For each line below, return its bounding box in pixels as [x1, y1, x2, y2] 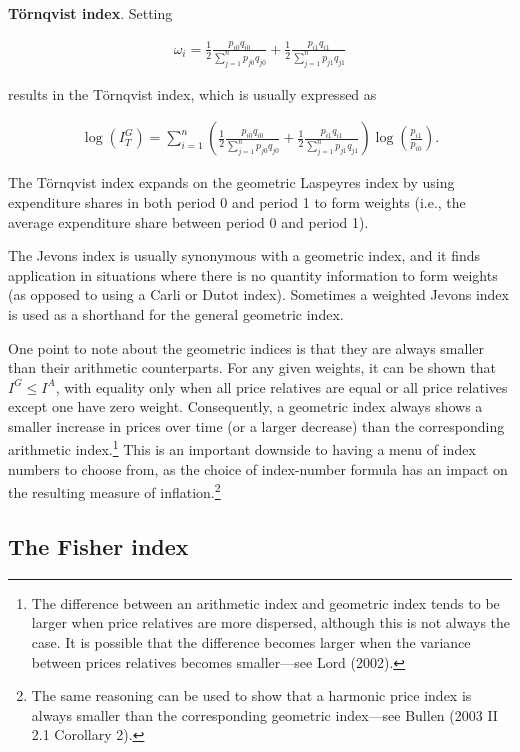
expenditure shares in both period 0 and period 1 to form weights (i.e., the [8, 191, 466, 212]
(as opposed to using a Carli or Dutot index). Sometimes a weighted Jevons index [8, 284, 509, 305]
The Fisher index [8, 530, 189, 561]
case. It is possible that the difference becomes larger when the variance [31, 631, 471, 652]
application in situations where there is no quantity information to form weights [8, 264, 498, 285]
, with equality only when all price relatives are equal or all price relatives [55, 376, 508, 397]
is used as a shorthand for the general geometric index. [8, 303, 344, 324]
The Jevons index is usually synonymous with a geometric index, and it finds [8, 245, 481, 266]
